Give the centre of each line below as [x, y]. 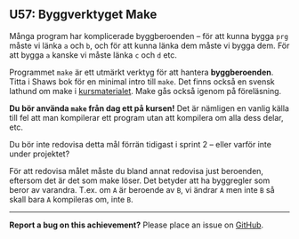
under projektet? [40, 154]
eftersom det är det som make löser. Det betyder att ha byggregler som [140, 180]
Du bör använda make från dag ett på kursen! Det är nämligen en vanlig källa [149, 108]
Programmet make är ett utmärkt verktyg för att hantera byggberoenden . [141, 72]
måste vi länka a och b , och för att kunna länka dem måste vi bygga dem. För [149, 45]
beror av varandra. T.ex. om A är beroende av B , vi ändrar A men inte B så [142, 189]
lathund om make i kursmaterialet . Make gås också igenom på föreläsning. [145, 91]
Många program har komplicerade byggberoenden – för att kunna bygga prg [149, 36]
